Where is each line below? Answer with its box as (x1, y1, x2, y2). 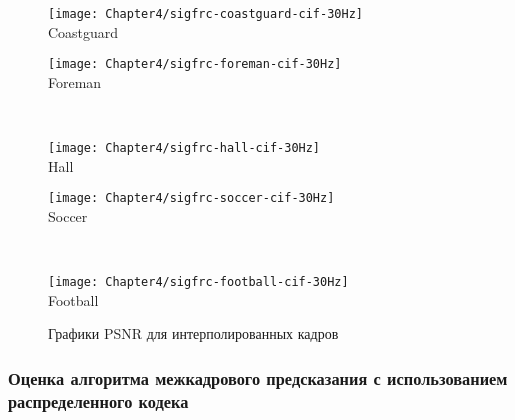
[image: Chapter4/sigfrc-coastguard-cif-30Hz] (48, 7, 363, 21)
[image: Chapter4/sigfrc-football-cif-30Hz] (48, 275, 349, 290)
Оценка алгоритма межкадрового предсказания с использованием (8, 365, 508, 390)
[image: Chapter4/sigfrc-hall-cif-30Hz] (48, 141, 321, 156)
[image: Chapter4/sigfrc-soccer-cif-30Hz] (48, 191, 335, 206)
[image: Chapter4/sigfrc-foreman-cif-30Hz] (48, 57, 342, 72)
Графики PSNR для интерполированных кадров (48, 323, 339, 344)
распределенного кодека (8, 388, 189, 413)
